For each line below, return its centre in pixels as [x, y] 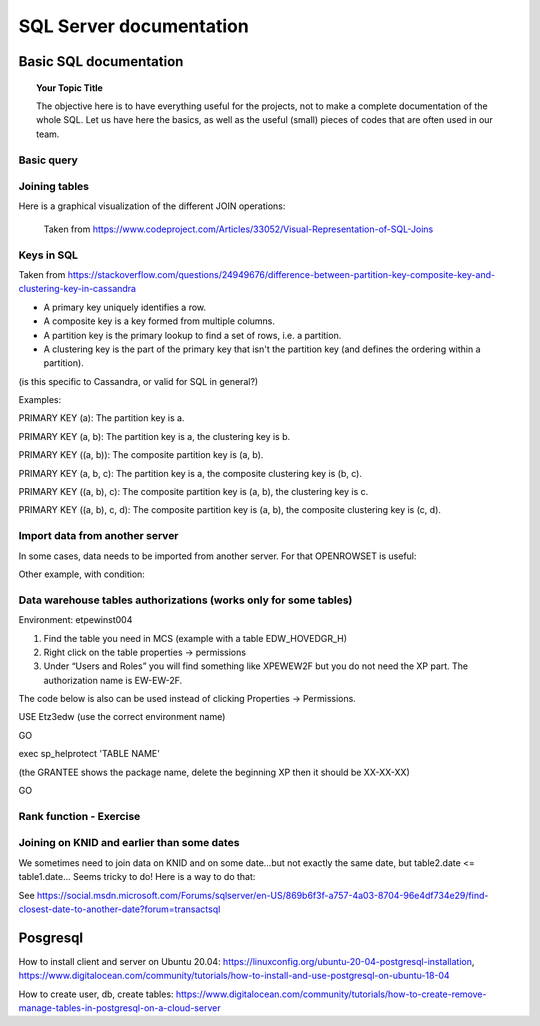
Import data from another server [98, 536]
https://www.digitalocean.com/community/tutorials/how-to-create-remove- [331, 994]
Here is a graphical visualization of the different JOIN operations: [152, 206]
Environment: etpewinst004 [75, 620]
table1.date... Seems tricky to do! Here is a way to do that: [137, 877]
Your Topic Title [70, 87]
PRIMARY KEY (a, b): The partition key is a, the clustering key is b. [154, 436]
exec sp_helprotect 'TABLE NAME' [89, 754]
